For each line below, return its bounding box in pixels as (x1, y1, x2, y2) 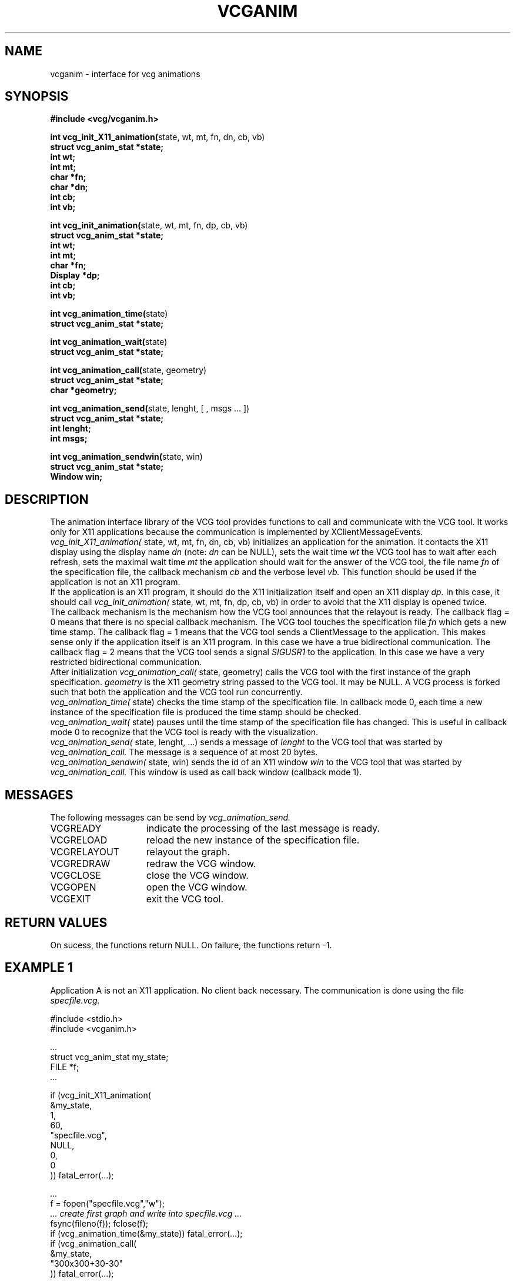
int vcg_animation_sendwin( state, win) (50, 451, 203, 462)
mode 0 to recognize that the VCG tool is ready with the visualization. (50, 727, 319, 738)
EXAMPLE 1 (5, 960, 73, 975)
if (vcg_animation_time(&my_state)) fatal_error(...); (50, 1228, 243, 1238)
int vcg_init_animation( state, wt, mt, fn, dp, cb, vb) (50, 220, 248, 231)
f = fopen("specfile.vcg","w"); (50, 1198, 165, 1208)
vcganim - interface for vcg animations (50, 68, 200, 79)
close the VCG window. (146, 869, 249, 882)
